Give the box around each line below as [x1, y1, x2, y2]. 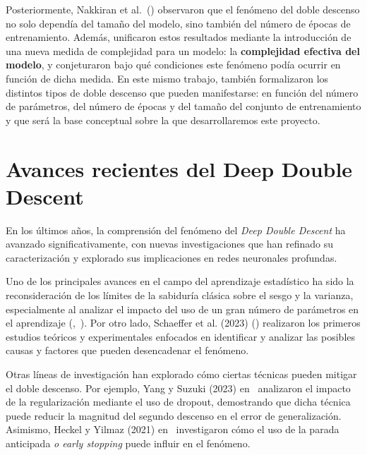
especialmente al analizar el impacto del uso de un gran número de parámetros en [6, 301, 359, 316]
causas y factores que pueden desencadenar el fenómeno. [6, 343, 249, 358]
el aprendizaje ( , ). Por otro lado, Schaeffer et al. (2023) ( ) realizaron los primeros [6, 315, 361, 330]
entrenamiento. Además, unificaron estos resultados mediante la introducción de [6, 30, 351, 44]
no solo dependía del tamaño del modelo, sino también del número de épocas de [6, 16, 351, 30]
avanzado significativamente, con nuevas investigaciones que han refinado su [6, 236, 333, 251]
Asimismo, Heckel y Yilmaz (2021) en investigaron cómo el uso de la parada [6, 422, 339, 437]
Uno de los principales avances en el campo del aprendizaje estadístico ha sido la [6, 274, 354, 289]
